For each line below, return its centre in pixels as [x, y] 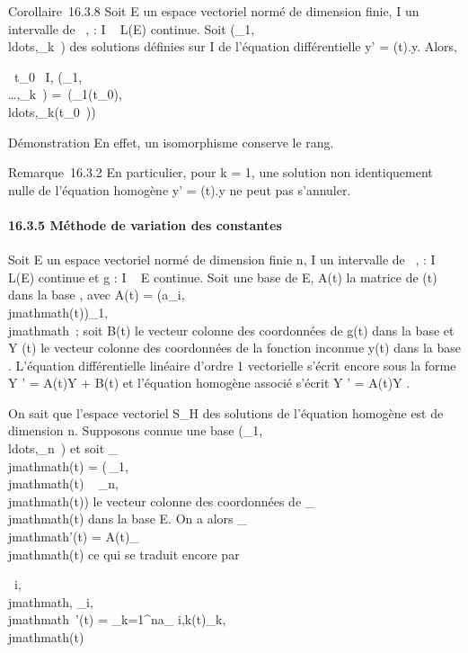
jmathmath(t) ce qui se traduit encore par [124, 554]
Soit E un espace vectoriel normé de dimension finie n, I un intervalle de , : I [222, 259]
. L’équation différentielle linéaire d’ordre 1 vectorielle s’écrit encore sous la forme [232, 365]
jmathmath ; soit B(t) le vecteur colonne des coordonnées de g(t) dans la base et [231, 330]
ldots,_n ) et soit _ [63, 448]
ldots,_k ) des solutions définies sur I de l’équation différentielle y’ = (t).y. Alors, [233, 46]
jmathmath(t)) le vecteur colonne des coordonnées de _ [162, 501]
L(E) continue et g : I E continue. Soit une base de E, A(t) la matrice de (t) [223, 277]
